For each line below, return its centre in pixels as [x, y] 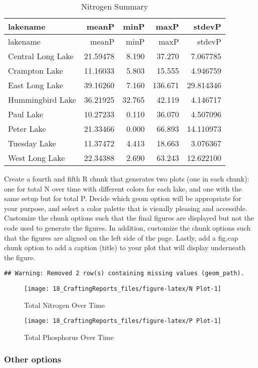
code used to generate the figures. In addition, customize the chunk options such [127, 227]
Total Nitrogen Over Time [65, 305]
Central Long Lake [41, 56]
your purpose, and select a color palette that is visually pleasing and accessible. [126, 208]
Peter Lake [27, 129]
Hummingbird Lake [42, 100]
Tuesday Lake [32, 143]
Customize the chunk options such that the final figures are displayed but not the [129, 218]
